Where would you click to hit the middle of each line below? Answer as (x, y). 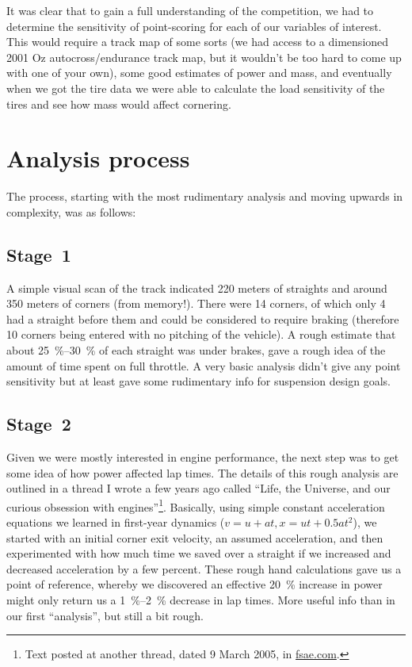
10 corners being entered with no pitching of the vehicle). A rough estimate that (201, 334)
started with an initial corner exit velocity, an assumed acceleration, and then (195, 537)
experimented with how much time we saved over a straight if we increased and (199, 553)
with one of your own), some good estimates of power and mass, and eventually (199, 73)
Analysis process (98, 158)
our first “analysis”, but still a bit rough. (105, 615)
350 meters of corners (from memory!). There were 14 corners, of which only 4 (196, 303)
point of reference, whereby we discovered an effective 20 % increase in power (195, 584)
